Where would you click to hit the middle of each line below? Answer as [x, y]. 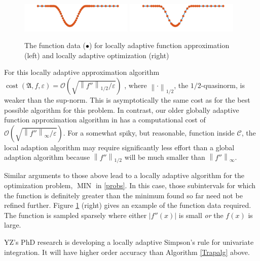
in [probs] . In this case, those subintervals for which [176, 185]
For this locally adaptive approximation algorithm [82, 72]
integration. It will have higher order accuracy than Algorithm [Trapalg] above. [127, 252]
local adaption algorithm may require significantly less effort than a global [119, 147]
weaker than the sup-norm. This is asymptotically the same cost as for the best [127, 100]
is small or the [201, 215]
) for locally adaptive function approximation [159, 45]
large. [13, 225]
